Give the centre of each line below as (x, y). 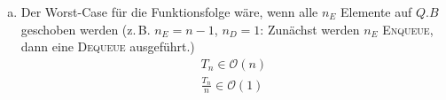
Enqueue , (408, 29)
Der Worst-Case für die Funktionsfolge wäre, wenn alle (169, 12)
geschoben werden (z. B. (86, 29)
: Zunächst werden (310, 29)
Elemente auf (376, 12)
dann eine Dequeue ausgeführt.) (108, 46)
